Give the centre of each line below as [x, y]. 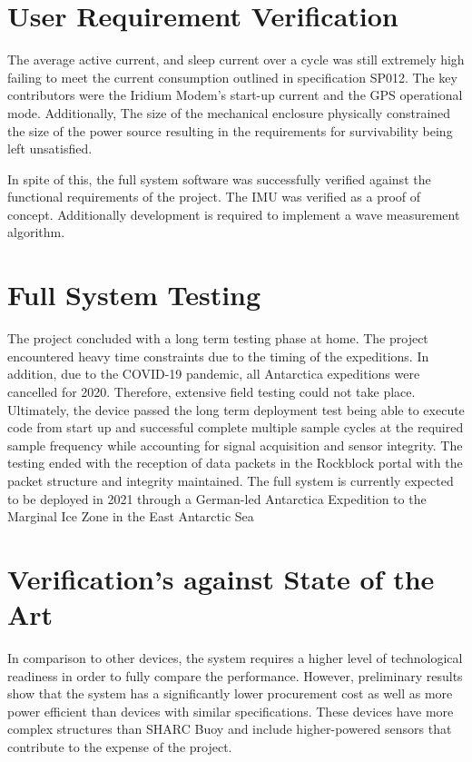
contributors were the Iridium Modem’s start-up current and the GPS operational [235, 95]
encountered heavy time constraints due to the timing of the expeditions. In [218, 356]
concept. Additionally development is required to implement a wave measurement [234, 214]
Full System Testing [134, 295]
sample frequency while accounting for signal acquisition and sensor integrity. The [235, 445]
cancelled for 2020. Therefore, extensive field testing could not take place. [211, 391]
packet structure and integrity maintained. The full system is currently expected [231, 480]
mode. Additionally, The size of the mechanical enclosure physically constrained [229, 112]
